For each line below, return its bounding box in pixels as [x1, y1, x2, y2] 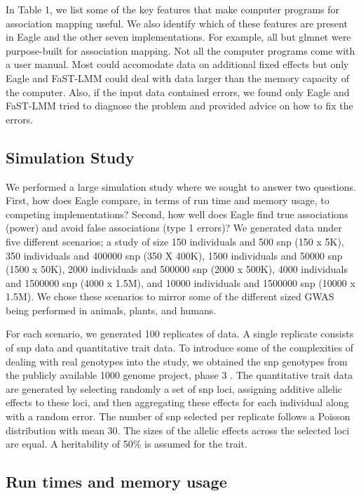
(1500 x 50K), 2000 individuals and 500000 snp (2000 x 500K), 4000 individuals [6, 262, 348, 276]
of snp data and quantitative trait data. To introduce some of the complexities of [6, 340, 354, 355]
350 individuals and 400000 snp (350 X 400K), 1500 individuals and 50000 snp [6, 248, 343, 262]
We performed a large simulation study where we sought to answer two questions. [6, 179, 356, 194]
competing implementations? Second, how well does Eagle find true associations [6, 206, 348, 221]
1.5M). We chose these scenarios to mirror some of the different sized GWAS [6, 289, 334, 304]
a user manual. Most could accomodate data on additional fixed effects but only [6, 57, 349, 72]
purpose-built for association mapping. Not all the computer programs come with [6, 43, 355, 58]
